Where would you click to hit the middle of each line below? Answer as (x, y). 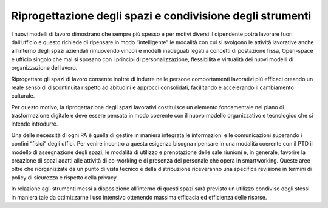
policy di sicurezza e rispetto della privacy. (65, 177)
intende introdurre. (35, 124)
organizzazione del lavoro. (44, 68)
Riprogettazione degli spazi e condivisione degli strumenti (161, 16)
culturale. (23, 96)
